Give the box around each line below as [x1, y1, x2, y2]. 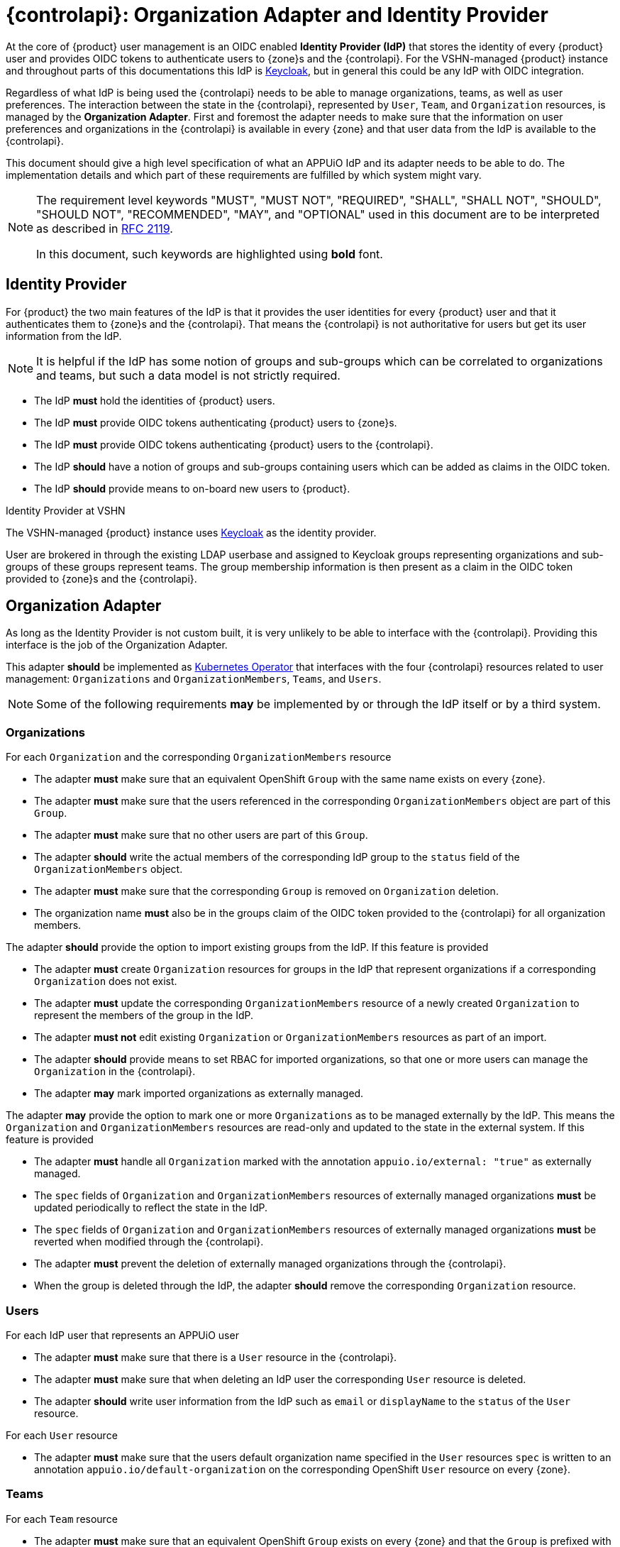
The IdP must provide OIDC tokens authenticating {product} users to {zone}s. [34, 416, 397, 429]
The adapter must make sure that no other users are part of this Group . [34, 829, 368, 842]
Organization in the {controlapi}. [34, 1065, 196, 1078]
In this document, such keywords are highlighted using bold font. [36, 246, 383, 261]
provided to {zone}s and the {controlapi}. [6, 572, 197, 585]
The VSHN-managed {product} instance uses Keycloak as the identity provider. [6, 526, 377, 539]
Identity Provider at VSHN [6, 504, 126, 517]
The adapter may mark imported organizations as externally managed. [34, 1087, 364, 1100]
